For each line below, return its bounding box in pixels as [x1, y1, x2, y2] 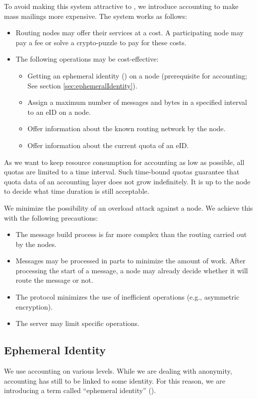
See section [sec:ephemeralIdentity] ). [27, 80, 137, 90]
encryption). [15, 301, 53, 312]
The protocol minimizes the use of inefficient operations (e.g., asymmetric [15, 292, 240, 302]
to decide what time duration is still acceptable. [4, 186, 149, 196]
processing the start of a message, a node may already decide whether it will [15, 265, 248, 275]
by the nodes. [15, 239, 57, 249]
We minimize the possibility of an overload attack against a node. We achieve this [4, 202, 253, 213]
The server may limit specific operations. [15, 318, 140, 328]
